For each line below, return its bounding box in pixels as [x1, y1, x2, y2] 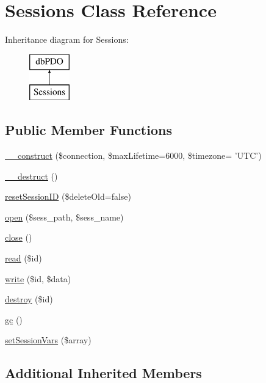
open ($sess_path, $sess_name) [5, 210, 124, 223]
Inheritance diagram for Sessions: [5, 33, 129, 46]
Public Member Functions [5, 120, 172, 139]
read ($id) [5, 252, 42, 264]
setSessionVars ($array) [5, 334, 92, 346]
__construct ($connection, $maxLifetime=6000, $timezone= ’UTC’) [5, 149, 262, 162]
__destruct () [5, 169, 58, 182]
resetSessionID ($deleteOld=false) [5, 190, 132, 203]
